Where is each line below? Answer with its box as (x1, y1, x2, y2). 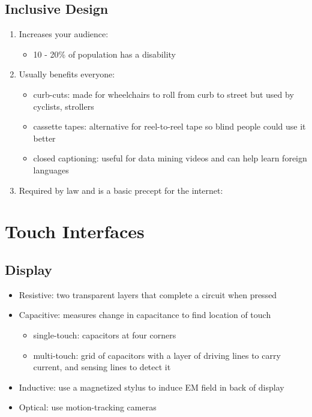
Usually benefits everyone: (19, 68, 115, 80)
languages (33, 163, 69, 176)
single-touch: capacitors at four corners (33, 328, 176, 341)
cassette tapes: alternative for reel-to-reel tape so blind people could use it (33, 120, 306, 133)
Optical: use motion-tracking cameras (19, 401, 157, 413)
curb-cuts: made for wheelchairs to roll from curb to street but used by (33, 88, 294, 100)
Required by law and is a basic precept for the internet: (19, 184, 223, 196)
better (33, 131, 56, 144)
